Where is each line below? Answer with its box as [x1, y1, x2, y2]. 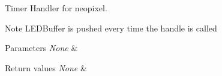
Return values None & [5, 61, 87, 74]
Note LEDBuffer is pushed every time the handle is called [5, 21, 217, 34]
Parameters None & [5, 42, 78, 54]
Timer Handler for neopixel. [5, 2, 107, 14]
